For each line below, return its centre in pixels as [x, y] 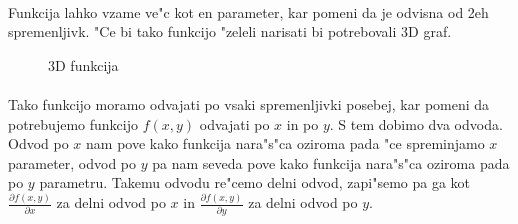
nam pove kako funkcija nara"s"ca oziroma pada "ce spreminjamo [285, 143]
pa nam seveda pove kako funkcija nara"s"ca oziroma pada [331, 162]
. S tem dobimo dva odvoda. [416, 123]
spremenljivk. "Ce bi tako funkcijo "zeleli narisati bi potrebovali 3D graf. [230, 31]
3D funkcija [83, 64]
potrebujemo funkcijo [73, 123]
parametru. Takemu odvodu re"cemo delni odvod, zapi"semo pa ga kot [255, 182]
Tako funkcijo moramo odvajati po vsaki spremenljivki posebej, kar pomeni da [249, 103]
